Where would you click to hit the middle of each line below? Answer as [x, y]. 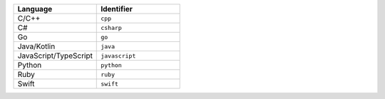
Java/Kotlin [36, 46]
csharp [112, 27]
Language [35, 9]
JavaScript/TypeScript [55, 56]
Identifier [117, 9]
